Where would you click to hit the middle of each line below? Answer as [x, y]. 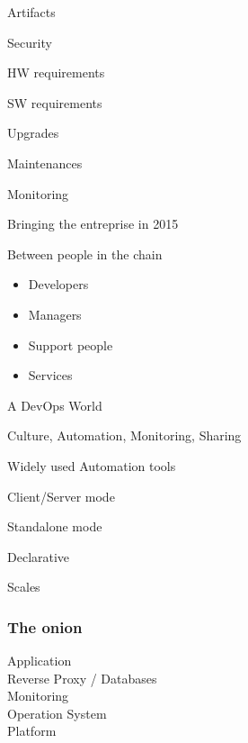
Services [50, 375]
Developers [58, 284]
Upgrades [33, 133]
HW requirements [56, 72]
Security [30, 42]
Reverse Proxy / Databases [82, 678]
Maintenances [45, 163]
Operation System [57, 713]
